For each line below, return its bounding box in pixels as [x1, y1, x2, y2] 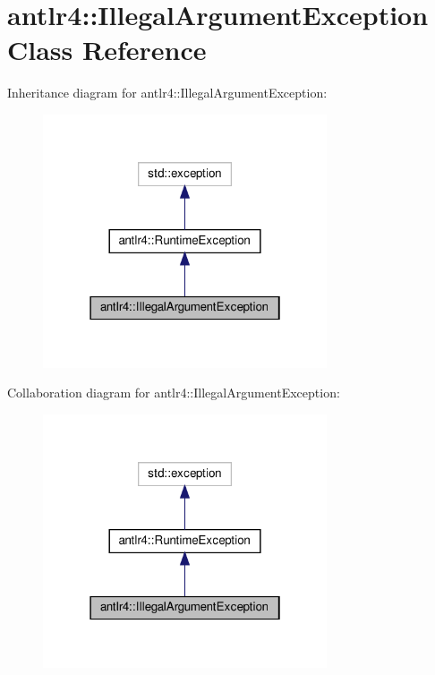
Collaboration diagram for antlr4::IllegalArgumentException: [7, 383, 340, 402]
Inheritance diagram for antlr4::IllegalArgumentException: [7, 83, 328, 102]
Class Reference [7, 31, 207, 68]
